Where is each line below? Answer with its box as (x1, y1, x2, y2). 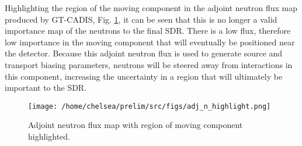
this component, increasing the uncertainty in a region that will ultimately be (5, 70, 283, 82)
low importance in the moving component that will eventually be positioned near (5, 35, 295, 48)
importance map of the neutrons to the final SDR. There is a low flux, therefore (5, 24, 291, 37)
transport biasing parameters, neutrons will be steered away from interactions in (5, 58, 293, 70)
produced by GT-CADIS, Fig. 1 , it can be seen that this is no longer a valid (5, 13, 277, 25)
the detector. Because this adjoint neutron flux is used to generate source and (5, 47, 283, 59)
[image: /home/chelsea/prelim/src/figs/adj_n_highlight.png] (28, 102, 271, 111)
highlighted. (28, 130, 70, 142)
